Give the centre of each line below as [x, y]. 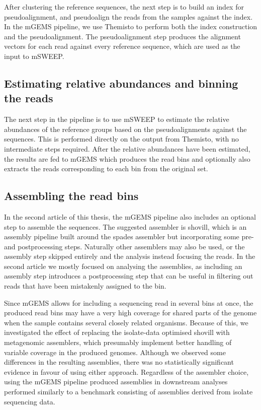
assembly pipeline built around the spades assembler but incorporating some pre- [129, 236]
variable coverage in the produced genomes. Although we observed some [115, 352]
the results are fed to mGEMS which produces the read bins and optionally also [127, 158]
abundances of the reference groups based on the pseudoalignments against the [125, 129]
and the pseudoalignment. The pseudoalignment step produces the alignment [122, 36]
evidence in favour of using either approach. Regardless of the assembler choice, [126, 371]
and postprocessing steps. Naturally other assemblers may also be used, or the [124, 246]
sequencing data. [30, 401]
